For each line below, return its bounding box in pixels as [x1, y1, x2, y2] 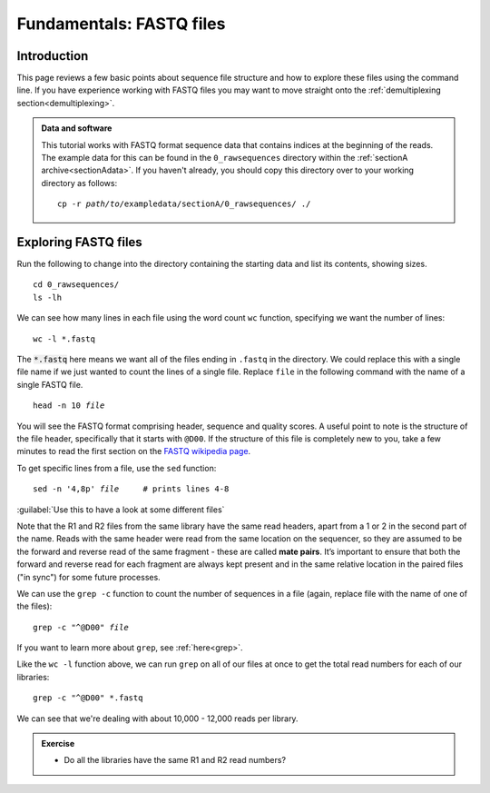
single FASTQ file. [16, 379, 83, 390]
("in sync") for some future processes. [16, 571, 161, 582]
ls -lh [33, 292, 63, 302]
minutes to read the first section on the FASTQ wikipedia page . [16, 446, 251, 457]
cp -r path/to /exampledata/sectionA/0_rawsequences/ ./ [57, 199, 311, 209]
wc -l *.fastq [33, 333, 95, 344]
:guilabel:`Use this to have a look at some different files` [16, 504, 225, 515]
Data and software [41, 123, 113, 134]
